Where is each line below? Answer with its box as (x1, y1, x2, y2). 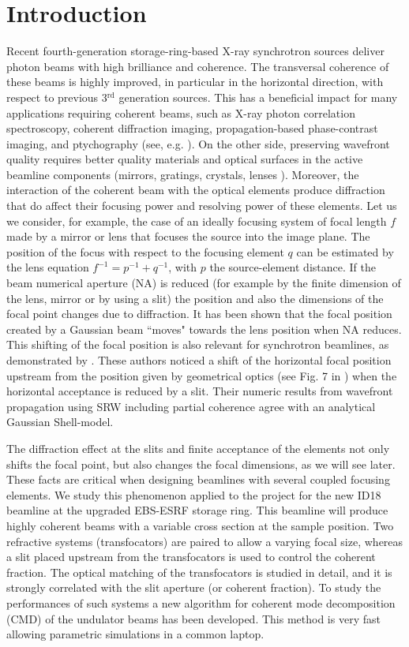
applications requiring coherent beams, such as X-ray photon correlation (6, 104, 355, 121)
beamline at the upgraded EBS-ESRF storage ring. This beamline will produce (6, 502, 388, 518)
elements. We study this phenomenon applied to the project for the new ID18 (6, 486, 381, 503)
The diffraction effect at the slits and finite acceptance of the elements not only (6, 439, 390, 456)
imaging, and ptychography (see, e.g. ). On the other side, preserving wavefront (6, 135, 390, 151)
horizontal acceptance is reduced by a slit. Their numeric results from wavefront (6, 383, 393, 399)
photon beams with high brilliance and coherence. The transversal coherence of (6, 58, 389, 74)
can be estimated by (296, 243, 394, 260)
